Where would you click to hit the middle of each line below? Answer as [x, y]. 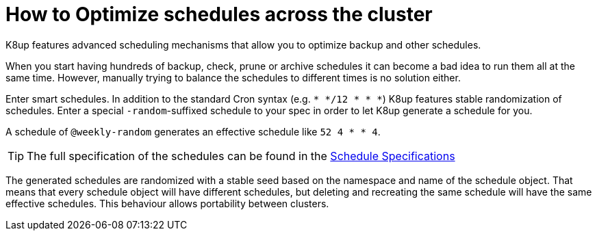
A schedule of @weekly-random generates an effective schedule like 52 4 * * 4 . [193, 131]
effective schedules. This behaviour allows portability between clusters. [167, 203]
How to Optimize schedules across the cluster [219, 14]
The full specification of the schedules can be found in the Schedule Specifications [241, 156]
